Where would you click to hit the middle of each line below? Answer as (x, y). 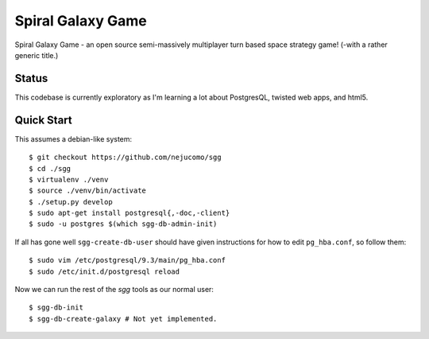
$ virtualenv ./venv (69, 179)
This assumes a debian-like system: (73, 138)
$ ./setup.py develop (71, 202)
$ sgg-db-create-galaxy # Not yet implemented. (123, 319)
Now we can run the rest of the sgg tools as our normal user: (114, 290)
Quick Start (43, 120)
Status (31, 78)
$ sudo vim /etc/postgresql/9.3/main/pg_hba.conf (128, 260)
